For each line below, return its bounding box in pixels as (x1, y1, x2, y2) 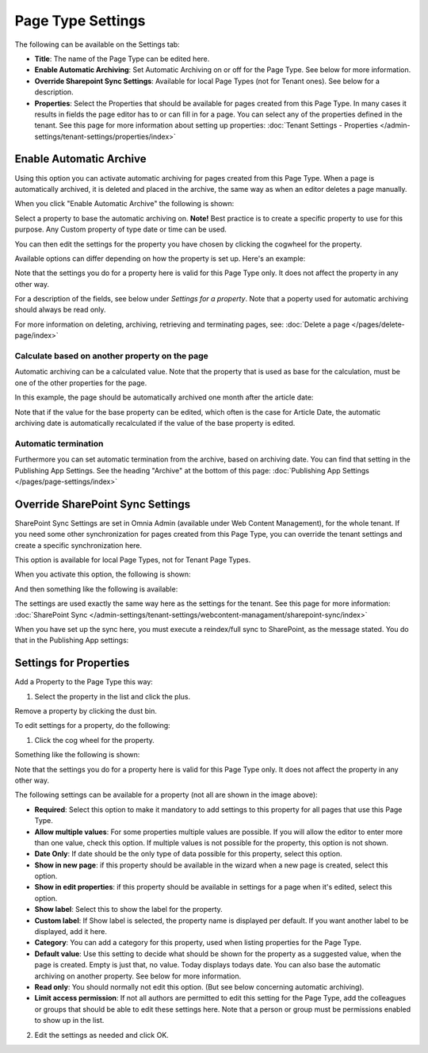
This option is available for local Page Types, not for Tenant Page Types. (14, 555, 251, 565)
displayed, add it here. (34, 927, 107, 936)
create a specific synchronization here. (14, 540, 143, 550)
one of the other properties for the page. (14, 377, 147, 388)
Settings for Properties (14, 657, 130, 670)
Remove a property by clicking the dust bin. (14, 706, 158, 715)
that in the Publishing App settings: (14, 635, 129, 645)
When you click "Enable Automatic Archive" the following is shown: (14, 199, 235, 209)
